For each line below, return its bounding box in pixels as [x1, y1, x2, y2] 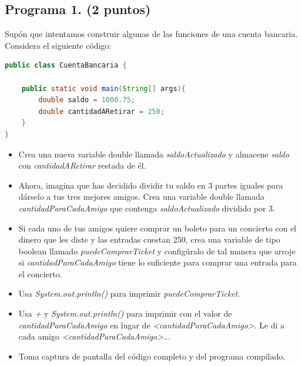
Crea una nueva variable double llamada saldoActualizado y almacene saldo [18, 147, 290, 160]
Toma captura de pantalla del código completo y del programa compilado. [18, 350, 286, 362]
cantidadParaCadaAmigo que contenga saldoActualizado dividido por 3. [18, 202, 276, 214]
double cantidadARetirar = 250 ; [38, 107, 165, 116]
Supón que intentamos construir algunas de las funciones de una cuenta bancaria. [5, 28, 298, 40]
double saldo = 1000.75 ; [38, 96, 135, 105]
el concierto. [18, 267, 62, 280]
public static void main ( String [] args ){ [21, 84, 186, 93]
